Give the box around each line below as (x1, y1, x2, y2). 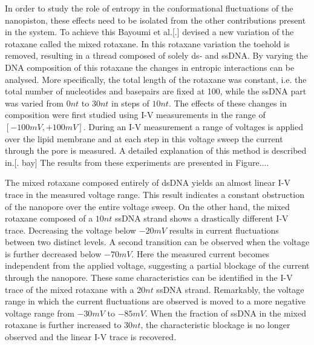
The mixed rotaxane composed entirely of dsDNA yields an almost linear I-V (5, 176, 290, 189)
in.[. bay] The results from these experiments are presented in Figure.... (5, 156, 269, 168)
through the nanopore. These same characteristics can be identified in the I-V (5, 271, 293, 284)
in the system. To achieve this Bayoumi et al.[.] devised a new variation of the (5, 25, 294, 38)
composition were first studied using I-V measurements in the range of (5, 108, 266, 121)
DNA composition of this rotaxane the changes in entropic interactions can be (5, 61, 295, 73)
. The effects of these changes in (168, 96, 287, 109)
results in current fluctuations (169, 223, 279, 236)
